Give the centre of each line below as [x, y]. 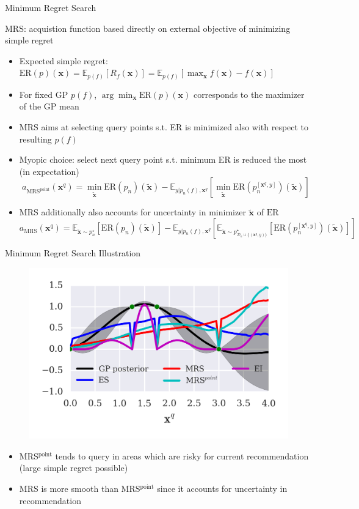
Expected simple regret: [63, 60]
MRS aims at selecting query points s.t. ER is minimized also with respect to [164, 127]
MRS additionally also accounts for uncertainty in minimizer [132, 212]
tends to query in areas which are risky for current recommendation [182, 455]
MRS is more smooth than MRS [80, 488]
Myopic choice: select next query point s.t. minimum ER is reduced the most [163, 159]
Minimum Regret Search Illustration [73, 253]
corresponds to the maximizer [249, 94]
